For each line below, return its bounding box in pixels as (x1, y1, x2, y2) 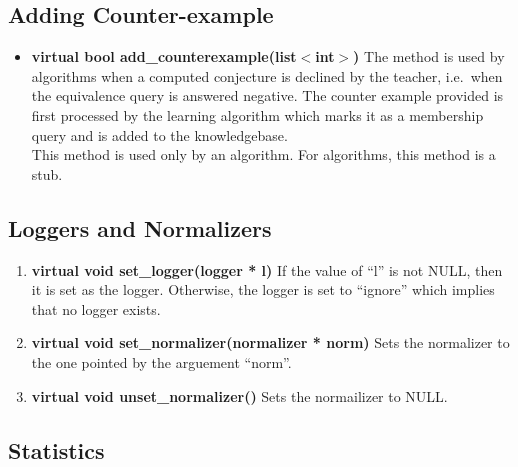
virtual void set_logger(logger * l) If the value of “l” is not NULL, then (31, 259, 503, 280)
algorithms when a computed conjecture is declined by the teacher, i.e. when (31, 65, 503, 86)
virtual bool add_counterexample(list (31, 46, 297, 67)
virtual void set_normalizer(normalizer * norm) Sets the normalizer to (31, 332, 510, 353)
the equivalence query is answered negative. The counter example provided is (31, 85, 504, 106)
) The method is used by (353, 46, 505, 67)
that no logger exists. (31, 298, 161, 319)
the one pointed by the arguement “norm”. (31, 351, 292, 372)
